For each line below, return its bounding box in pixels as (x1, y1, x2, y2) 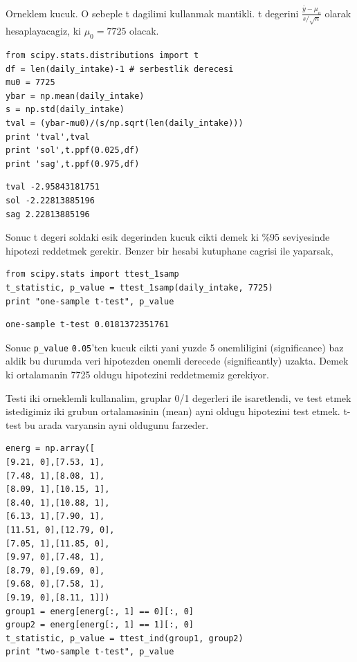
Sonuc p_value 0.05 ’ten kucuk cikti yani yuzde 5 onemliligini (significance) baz (6, 340, 344, 354)
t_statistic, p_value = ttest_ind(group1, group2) (6, 633, 244, 643)
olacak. (129, 24, 159, 38)
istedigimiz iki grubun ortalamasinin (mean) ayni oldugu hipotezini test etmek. (6, 404, 340, 419)
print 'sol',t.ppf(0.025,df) (6, 145, 140, 156)
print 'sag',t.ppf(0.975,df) (6, 158, 140, 169)
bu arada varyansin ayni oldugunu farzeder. (24, 417, 209, 432)
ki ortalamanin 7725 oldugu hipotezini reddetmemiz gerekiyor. (6, 367, 269, 381)
